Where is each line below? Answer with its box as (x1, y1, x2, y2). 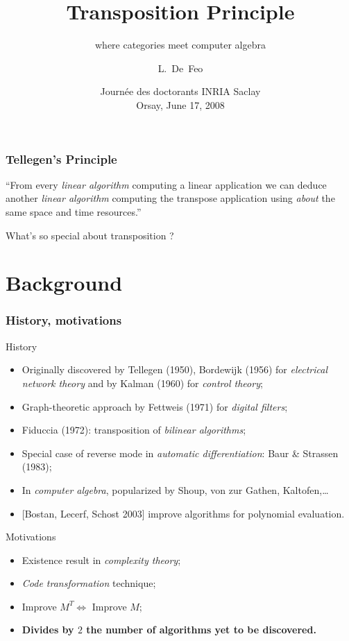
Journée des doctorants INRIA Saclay (100, 84, 261, 99)
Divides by (22, 622, 74, 637)
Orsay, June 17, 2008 (136, 97, 225, 112)
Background (6, 268, 123, 297)
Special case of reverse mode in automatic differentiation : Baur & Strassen (22, 445, 339, 460)
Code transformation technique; (22, 576, 156, 590)
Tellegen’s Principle (6, 150, 117, 167)
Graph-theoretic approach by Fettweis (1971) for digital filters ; (22, 399, 288, 413)
